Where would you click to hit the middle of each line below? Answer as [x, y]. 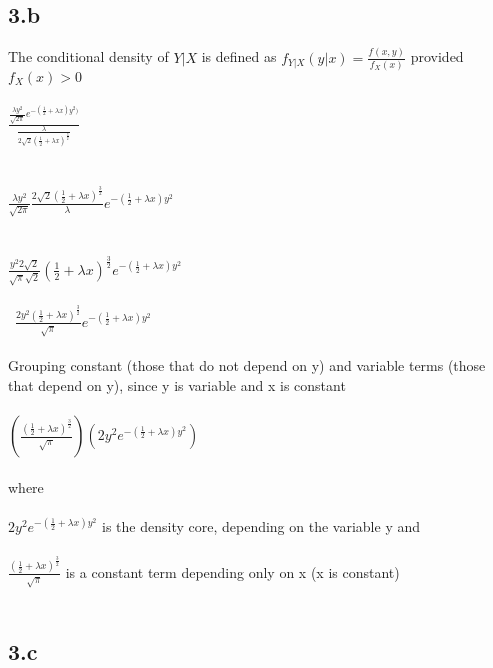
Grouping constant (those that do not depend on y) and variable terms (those [247, 365]
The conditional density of [88, 56]
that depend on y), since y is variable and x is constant [177, 384]
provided [437, 56]
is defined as [239, 56]
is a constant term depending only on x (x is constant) [232, 571]
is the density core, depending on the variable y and [261, 525]
